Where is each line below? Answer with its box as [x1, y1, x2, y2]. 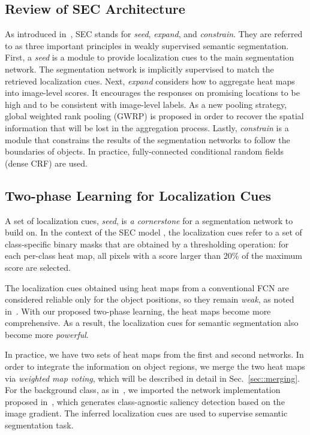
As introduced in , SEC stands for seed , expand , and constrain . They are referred [5, 28, 303, 40]
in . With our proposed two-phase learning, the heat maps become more [5, 304, 271, 317]
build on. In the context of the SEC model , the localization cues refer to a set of [5, 226, 302, 238]
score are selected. [5, 261, 71, 273]
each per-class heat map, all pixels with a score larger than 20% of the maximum [5, 249, 302, 262]
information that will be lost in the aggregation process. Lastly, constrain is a [5, 121, 289, 134]
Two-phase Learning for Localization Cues [5, 186, 272, 204]
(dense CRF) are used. [5, 156, 88, 169]
